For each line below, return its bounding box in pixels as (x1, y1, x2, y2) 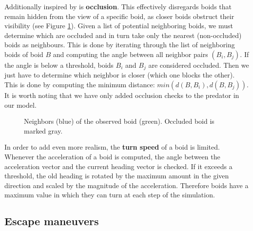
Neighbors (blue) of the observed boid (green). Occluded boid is (24, 116, 214, 126)
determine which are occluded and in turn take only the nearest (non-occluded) (4, 30, 242, 40)
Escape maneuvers (4, 213, 99, 229)
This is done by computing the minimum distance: (4, 79, 155, 90)
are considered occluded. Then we (148, 59, 249, 70)
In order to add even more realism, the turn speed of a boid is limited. (4, 142, 220, 152)
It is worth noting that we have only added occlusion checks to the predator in (4, 90, 239, 100)
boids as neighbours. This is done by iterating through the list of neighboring (4, 39, 235, 50)
